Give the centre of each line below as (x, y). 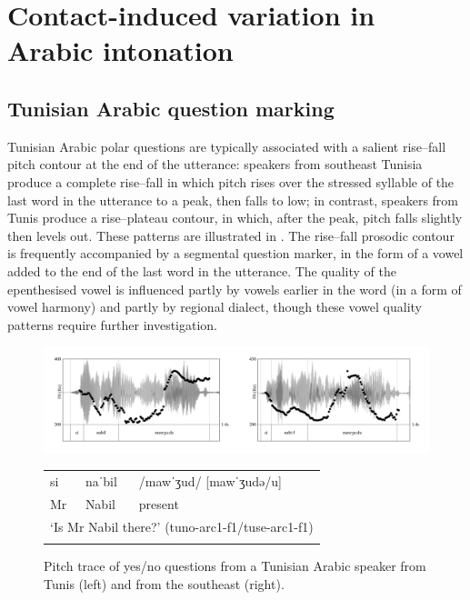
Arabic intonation (120, 50)
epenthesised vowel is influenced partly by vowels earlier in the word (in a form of (235, 289)
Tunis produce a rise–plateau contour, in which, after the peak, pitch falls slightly (235, 218)
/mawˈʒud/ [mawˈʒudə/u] (210, 481)
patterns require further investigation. (112, 324)
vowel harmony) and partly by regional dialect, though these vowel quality (215, 307)
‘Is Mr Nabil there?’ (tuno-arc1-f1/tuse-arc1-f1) (182, 526)
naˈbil (101, 481)
